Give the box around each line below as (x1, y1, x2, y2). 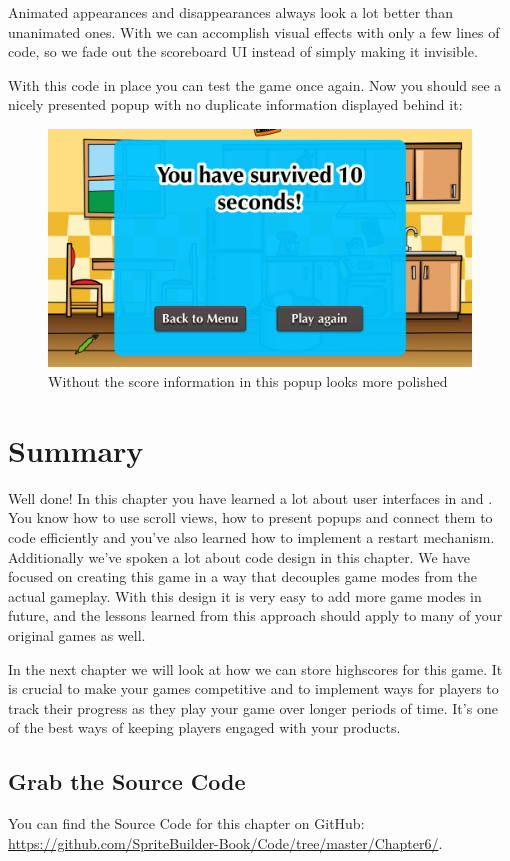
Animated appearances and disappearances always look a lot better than (8, 2, 453, 22)
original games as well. (8, 624, 146, 645)
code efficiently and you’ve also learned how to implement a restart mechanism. (8, 526, 495, 547)
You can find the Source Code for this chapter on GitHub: (8, 813, 365, 834)
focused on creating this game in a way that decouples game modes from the (8, 566, 477, 587)
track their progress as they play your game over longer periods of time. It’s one (8, 697, 498, 718)
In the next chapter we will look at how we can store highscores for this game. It (8, 658, 503, 679)
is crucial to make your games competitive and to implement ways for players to (8, 678, 499, 699)
